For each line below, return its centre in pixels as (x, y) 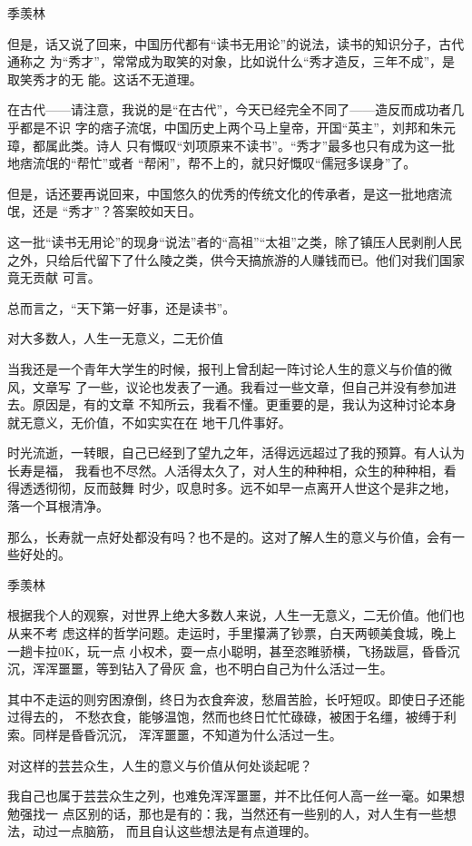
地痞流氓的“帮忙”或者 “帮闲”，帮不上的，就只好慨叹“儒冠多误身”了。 (212, 163)
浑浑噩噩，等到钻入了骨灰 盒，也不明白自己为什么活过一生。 (212, 669)
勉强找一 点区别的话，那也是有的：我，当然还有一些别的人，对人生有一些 (226, 813)
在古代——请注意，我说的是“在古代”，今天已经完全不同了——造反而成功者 (230, 109)
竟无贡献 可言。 (54, 277)
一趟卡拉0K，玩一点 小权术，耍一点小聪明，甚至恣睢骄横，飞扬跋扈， (215, 650)
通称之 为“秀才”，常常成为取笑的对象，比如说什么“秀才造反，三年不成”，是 (231, 61)
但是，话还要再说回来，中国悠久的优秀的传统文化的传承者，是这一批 (211, 193)
